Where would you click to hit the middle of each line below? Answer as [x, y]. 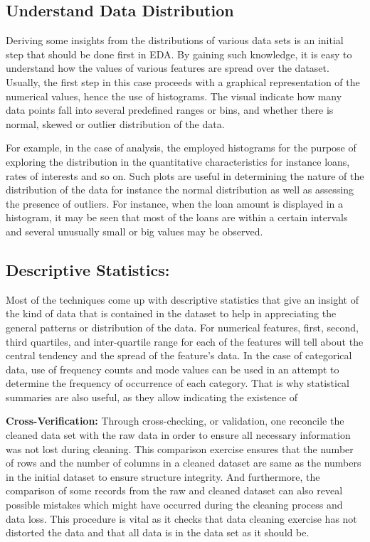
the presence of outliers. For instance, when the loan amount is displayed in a [174, 203]
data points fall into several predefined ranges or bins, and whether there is [170, 110]
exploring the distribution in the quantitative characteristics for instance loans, [178, 161]
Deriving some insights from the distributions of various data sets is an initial [175, 40]
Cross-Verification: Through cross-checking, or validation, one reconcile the [175, 421]
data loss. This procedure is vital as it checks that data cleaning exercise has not [181, 518]
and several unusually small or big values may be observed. [134, 231]
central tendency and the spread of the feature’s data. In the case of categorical [179, 355]
